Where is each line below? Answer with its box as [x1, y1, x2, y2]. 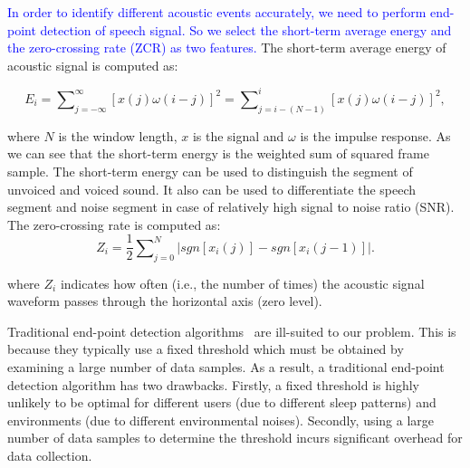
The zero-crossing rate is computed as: [7, 215, 221, 234]
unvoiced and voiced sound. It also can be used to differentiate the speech [7, 179, 417, 198]
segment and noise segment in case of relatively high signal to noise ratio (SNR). [7, 197, 455, 216]
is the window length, [58, 126, 177, 145]
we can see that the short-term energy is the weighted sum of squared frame [7, 144, 430, 163]
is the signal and [192, 126, 284, 145]
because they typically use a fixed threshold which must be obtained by [7, 339, 404, 358]
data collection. [7, 445, 92, 464]
